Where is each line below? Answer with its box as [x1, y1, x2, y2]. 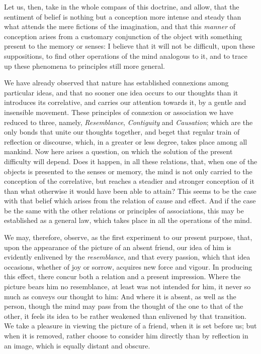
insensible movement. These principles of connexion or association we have [4, 106, 233, 117]
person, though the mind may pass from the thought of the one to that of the [4, 301, 243, 311]
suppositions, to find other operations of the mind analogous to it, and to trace [4, 50, 247, 61]
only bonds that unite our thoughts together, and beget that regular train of [4, 127, 240, 137]
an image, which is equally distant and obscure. [4, 340, 150, 350]
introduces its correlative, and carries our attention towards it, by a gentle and [4, 97, 246, 107]
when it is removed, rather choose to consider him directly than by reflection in [4, 330, 248, 340]
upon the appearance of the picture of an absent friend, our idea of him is [4, 242, 231, 252]
